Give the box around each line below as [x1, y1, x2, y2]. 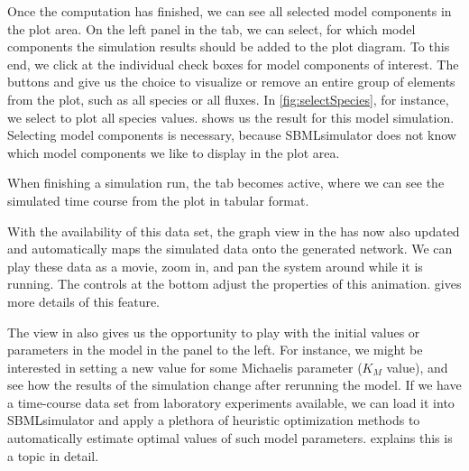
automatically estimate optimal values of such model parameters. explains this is [7, 429, 453, 448]
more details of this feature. [7, 291, 161, 310]
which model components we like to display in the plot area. [7, 143, 340, 162]
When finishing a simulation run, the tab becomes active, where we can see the [7, 173, 445, 192]
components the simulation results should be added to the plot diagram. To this [7, 37, 450, 56]
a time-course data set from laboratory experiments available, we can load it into [7, 392, 455, 411]
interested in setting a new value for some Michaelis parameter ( [7, 357, 363, 376]
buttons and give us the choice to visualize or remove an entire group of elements [7, 72, 455, 91]
